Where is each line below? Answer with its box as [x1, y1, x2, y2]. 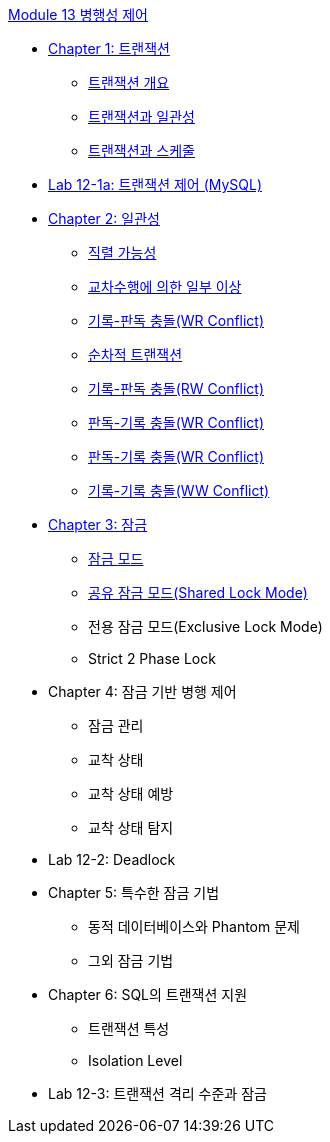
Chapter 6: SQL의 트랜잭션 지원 [48, 986, 248, 1003]
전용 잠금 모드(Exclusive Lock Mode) [88, 618, 323, 635]
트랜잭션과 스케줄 [88, 142, 195, 159]
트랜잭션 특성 [88, 1020, 170, 1037]
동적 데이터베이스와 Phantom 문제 [88, 918, 300, 935]
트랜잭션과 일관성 [88, 108, 195, 125]
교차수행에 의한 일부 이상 [88, 278, 242, 295]
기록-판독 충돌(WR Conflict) [88, 312, 265, 329]
